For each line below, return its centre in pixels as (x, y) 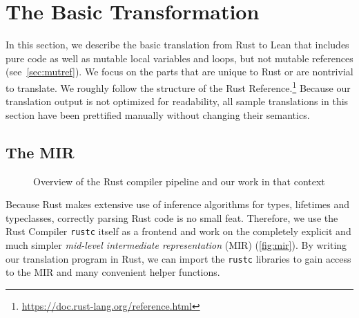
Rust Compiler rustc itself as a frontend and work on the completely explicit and (178, 231)
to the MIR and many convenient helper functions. (113, 272)
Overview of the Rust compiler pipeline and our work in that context (179, 181)
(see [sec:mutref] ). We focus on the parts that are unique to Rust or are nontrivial (179, 72)
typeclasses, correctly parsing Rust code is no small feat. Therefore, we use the (172, 217)
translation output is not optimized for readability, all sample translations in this (177, 101)
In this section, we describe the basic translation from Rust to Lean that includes (177, 45)
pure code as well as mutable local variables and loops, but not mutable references (179, 58)
